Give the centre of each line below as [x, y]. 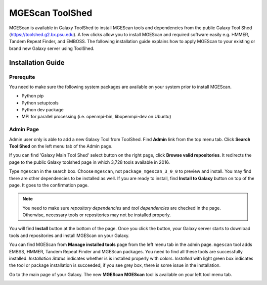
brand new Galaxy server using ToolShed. [52, 48]
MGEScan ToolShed [51, 13]
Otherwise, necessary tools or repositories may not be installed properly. [97, 215]
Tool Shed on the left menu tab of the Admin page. [61, 146]
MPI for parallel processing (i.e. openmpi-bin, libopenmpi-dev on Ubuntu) [96, 117]
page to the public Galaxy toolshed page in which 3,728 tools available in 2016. [89, 162]
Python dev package [43, 110]
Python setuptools [40, 103]
